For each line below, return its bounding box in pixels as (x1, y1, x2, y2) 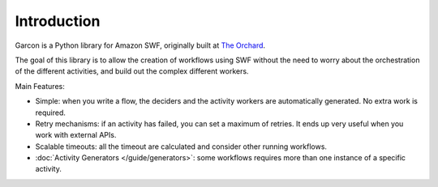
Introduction (15, 12, 101, 30)
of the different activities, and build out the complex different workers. (15, 66, 249, 76)
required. (35, 108, 67, 117)
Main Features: (15, 81, 65, 91)
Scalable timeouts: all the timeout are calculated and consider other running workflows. (35, 142, 328, 151)
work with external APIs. (35, 130, 117, 140)
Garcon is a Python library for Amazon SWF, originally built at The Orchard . (15, 40, 266, 50)
